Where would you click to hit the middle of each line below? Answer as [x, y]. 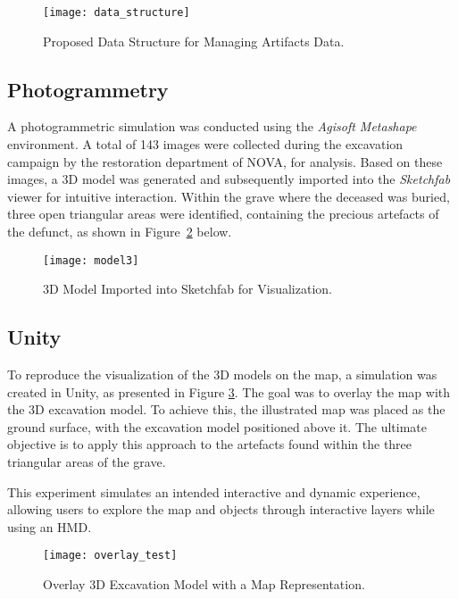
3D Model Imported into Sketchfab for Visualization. [187, 289]
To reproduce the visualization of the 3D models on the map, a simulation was [222, 374]
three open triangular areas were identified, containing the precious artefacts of [223, 214]
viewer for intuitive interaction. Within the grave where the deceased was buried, [229, 196]
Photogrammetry [88, 89]
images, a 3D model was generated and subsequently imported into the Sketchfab [229, 179]
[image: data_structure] [117, 12]
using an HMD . [50, 526]
